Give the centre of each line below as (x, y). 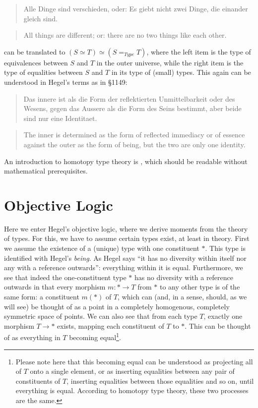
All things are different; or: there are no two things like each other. (125, 35)
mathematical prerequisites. (46, 171)
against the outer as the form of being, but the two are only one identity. (134, 144)
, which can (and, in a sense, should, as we (182, 296)
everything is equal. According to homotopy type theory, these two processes (132, 390)
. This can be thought (218, 325)
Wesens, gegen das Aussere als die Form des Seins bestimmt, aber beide (132, 108)
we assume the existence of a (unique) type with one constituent (102, 248)
